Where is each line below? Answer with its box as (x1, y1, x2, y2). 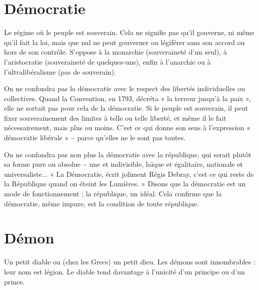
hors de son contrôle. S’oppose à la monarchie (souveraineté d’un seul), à (4, 47, 227, 57)
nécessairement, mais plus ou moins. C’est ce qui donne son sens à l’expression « (4, 122, 250, 133)
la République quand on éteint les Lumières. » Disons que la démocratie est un (4, 178, 246, 189)
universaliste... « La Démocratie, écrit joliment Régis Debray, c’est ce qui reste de (4, 168, 254, 179)
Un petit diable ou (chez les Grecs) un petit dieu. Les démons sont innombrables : (4, 256, 255, 267)
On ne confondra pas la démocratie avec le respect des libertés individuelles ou (4, 83, 245, 94)
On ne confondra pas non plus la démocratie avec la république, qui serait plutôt (4, 149, 251, 159)
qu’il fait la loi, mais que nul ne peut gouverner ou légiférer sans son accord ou (4, 37, 245, 47)
